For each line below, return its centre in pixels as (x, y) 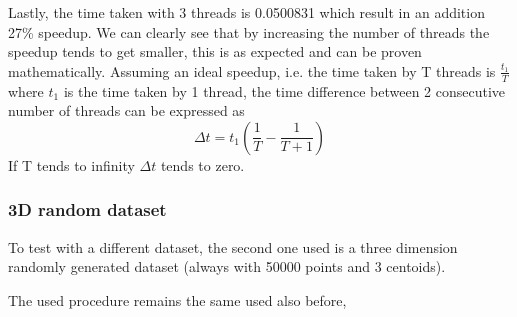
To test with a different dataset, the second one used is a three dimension (233, 246)
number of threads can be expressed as (126, 110)
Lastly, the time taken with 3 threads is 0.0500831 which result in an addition (246, 12)
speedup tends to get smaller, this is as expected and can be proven (215, 51)
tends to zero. (202, 164)
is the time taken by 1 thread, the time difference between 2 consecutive (284, 90)
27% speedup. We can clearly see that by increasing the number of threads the (249, 31)
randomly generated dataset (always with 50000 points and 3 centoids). (227, 266)
